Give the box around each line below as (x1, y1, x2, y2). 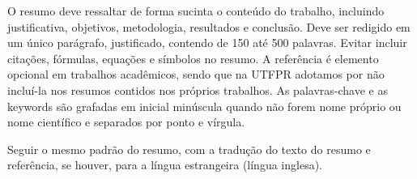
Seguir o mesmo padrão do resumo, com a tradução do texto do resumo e (7, 140, 371, 157)
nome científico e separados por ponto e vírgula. (7, 113, 245, 130)
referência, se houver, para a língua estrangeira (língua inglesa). (7, 156, 322, 173)
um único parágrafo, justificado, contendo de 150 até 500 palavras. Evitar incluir (7, 34, 407, 51)
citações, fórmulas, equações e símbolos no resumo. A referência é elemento (7, 49, 379, 66)
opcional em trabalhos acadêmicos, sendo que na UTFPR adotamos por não (7, 66, 385, 83)
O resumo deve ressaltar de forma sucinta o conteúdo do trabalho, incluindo (7, 2, 385, 19)
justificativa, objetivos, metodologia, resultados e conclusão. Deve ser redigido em (7, 18, 411, 35)
